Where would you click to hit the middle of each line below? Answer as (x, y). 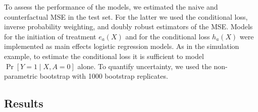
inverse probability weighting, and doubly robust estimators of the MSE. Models (128, 26)
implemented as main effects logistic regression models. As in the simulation (122, 46)
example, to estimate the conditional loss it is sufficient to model (104, 56)
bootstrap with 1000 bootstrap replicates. (104, 76)
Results (24, 103)
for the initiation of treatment (50, 36)
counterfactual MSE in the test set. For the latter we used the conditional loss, (126, 16)
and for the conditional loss (168, 36)
